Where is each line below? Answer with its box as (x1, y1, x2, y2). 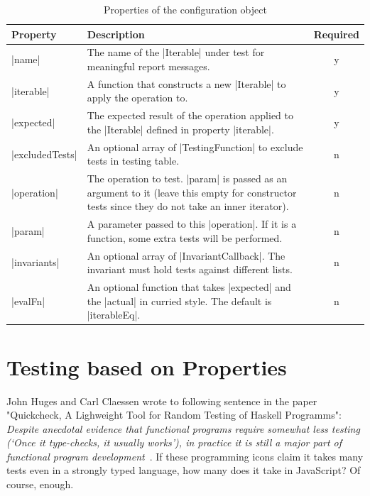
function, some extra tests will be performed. (87, 230, 283, 245)
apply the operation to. (87, 90, 188, 105)
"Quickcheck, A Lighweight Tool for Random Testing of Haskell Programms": (6, 407, 342, 422)
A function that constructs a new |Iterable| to (87, 76, 286, 91)
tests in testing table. (87, 153, 180, 168)
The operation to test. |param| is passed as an (87, 171, 288, 186)
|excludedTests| (11, 146, 77, 161)
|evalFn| (11, 293, 45, 308)
